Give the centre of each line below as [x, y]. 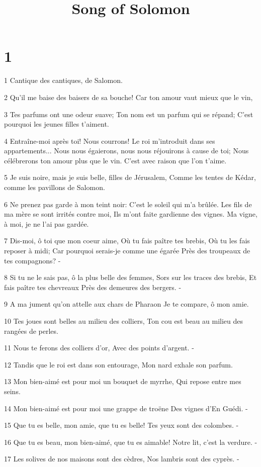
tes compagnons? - [32, 260]
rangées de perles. [31, 331]
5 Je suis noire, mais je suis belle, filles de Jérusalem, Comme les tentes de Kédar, [130, 177]
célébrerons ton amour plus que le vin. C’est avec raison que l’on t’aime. [115, 160]
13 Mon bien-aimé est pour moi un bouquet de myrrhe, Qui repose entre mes [123, 381]
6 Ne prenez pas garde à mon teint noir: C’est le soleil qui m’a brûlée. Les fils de [128, 204]
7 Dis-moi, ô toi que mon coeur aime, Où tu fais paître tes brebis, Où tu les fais [127, 241]
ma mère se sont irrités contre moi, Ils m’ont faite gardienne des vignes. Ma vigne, [131, 214]
